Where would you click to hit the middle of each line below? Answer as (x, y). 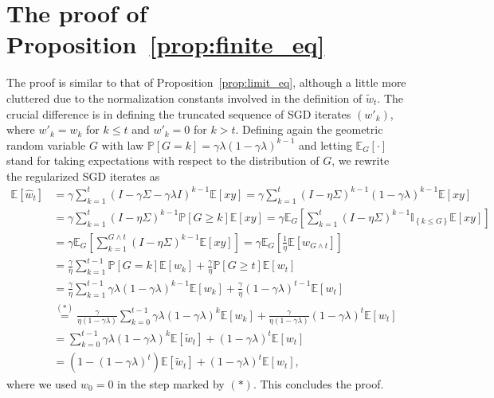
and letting (325, 144)
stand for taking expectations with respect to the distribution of (163, 160)
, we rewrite (361, 160)
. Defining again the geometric (309, 129)
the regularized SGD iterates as (83, 176)
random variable (46, 144)
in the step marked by (171, 383)
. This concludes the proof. (318, 383)
